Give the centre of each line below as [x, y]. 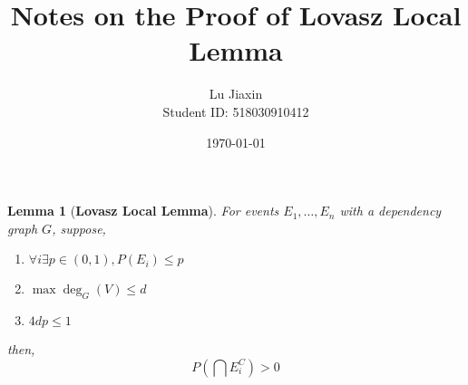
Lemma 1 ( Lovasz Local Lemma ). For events [143, 211]
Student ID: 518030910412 [236, 111]
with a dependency [390, 211]
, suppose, [79, 228]
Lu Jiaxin [236, 94]
